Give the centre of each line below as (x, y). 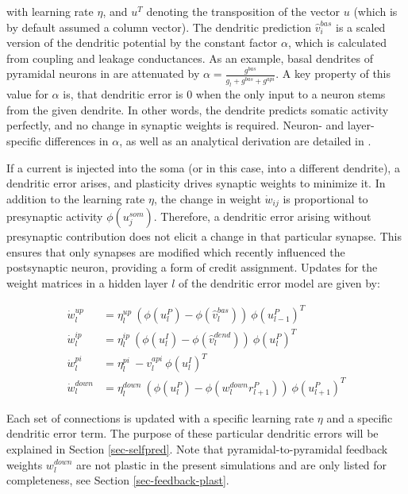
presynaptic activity (55, 216)
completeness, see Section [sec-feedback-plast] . (118, 480)
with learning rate (50, 11)
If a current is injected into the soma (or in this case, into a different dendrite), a (203, 167)
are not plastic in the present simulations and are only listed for (232, 464)
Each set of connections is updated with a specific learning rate (160, 417)
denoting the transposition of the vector (243, 11)
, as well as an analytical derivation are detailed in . (245, 140)
